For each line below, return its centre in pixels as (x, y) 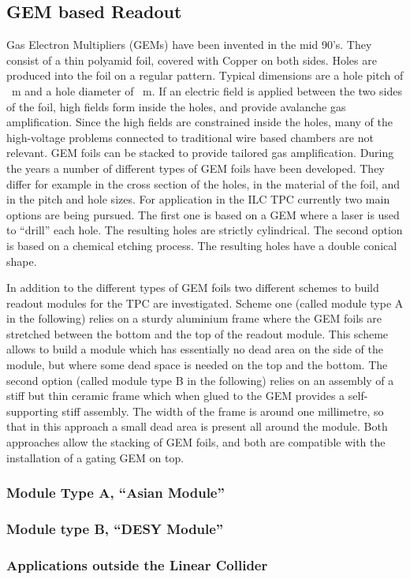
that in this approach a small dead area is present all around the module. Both (197, 426)
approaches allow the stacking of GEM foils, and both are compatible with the (196, 442)
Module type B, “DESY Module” (115, 529)
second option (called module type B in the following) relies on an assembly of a (200, 380)
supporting (32, 411)
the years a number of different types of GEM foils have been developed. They (196, 168)
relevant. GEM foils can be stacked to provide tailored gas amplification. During (200, 153)
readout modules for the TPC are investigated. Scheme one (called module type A (205, 303)
